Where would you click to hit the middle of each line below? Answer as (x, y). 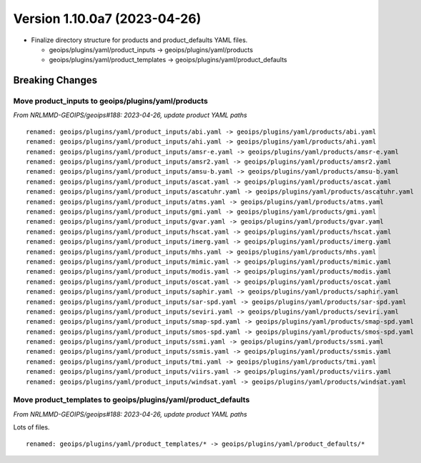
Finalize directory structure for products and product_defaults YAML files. (139, 40)
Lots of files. (31, 427)
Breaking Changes (55, 80)
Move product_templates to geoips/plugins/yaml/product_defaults (132, 400)
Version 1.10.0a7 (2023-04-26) (107, 19)
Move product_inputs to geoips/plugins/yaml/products (111, 101)
